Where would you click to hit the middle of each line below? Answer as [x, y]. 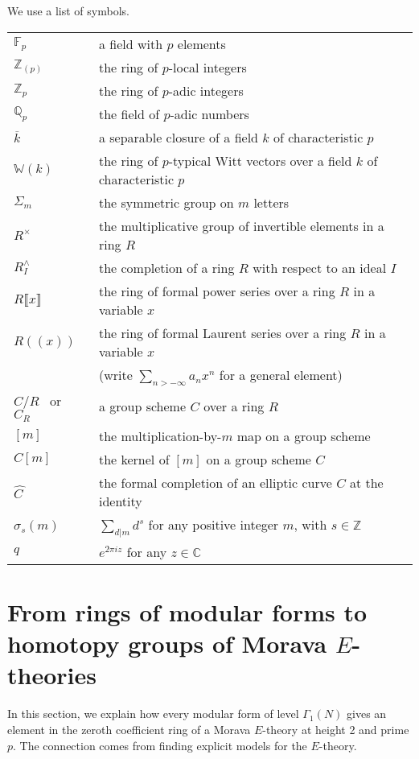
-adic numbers [209, 113]
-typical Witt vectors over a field [260, 160]
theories [52, 675]
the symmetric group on [166, 202]
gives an [367, 714]
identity [120, 501]
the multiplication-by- [160, 435]
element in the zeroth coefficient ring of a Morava [129, 729]
